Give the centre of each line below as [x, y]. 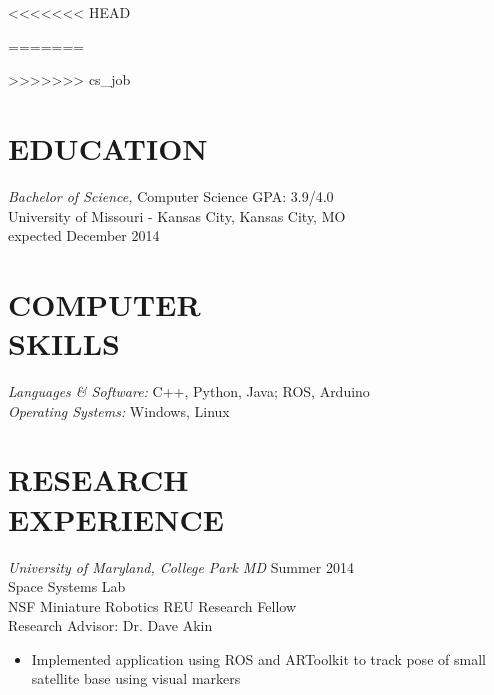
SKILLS [64, 343]
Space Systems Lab [67, 586]
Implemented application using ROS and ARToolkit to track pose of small [258, 658]
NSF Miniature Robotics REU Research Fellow [152, 605]
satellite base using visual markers [136, 678]
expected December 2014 [84, 235]
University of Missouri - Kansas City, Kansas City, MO [177, 215]
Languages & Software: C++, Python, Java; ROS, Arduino [189, 391]
